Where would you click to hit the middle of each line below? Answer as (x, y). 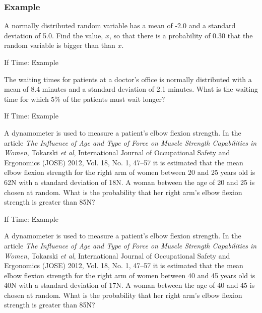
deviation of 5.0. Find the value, (54, 35)
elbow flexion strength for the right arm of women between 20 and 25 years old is (130, 172)
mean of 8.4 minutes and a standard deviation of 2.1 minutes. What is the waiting (131, 89)
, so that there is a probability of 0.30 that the (181, 35)
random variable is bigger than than (60, 45)
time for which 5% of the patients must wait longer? (85, 99)
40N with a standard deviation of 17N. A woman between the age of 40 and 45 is (129, 285)
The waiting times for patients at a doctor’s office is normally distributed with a (128, 79)
